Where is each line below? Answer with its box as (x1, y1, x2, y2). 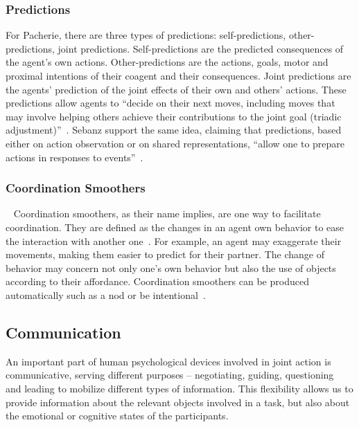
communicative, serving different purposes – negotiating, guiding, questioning (6, 367, 334, 382)
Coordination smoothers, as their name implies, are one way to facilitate (13, 206, 321, 221)
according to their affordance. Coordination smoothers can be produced (6, 274, 309, 289)
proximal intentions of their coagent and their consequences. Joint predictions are (6, 69, 351, 82)
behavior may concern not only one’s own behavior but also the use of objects (6, 260, 336, 275)
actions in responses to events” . (6, 149, 143, 164)
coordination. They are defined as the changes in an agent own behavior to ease (6, 219, 344, 234)
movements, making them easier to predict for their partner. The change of (6, 247, 325, 262)
